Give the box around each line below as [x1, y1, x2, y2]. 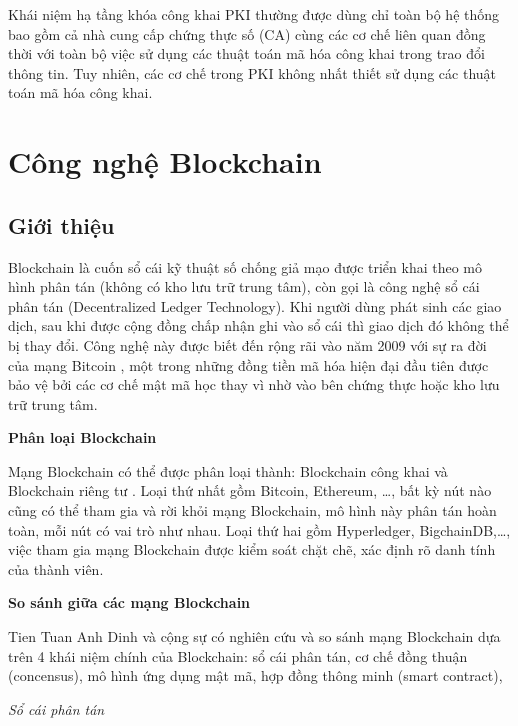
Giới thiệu [8, 209, 115, 240]
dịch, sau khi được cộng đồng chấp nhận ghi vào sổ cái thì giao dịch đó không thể [8, 315, 509, 336]
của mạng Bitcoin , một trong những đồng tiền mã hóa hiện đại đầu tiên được [8, 354, 489, 375]
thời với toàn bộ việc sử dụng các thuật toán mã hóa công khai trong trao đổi [8, 43, 485, 64]
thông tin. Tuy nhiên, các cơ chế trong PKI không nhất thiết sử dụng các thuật [8, 62, 497, 83]
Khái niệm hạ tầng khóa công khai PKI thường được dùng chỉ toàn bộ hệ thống [8, 4, 500, 24]
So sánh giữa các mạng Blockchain [8, 592, 251, 613]
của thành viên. [8, 558, 104, 579]
